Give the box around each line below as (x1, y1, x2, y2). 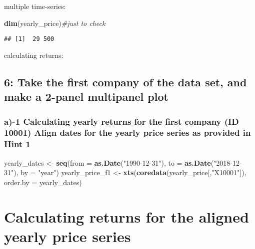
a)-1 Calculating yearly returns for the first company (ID (4, 115, 239, 127)
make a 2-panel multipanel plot (4, 89, 168, 104)
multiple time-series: (4, 1, 66, 11)
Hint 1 (4, 138, 30, 150)
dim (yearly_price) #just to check (4, 17, 105, 28)
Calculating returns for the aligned (4, 206, 249, 227)
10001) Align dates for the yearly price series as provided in (4, 126, 251, 139)
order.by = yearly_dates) (4, 177, 82, 187)
